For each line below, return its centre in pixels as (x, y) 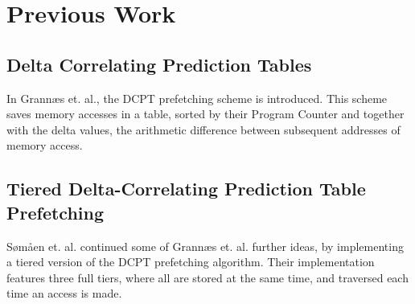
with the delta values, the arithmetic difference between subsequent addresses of (203, 129)
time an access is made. (64, 293)
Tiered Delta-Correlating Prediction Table (186, 189)
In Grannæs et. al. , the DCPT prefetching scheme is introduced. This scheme (197, 98)
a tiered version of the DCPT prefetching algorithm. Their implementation (191, 262)
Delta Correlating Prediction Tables (159, 64)
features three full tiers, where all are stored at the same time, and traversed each (207, 277)
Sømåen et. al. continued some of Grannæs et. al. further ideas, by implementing (205, 246)
